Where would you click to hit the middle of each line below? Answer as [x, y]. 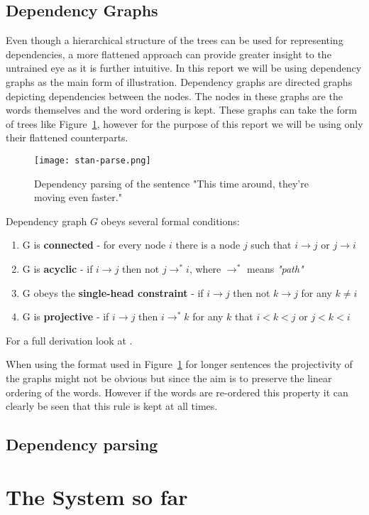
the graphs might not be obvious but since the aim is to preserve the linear [169, 378]
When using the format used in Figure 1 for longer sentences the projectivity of [179, 364]
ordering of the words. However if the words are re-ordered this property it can [177, 392]
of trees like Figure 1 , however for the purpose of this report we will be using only [184, 123]
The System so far [97, 496]
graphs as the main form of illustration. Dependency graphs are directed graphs [179, 81]
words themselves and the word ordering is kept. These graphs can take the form [181, 110]
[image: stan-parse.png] [93, 160]
